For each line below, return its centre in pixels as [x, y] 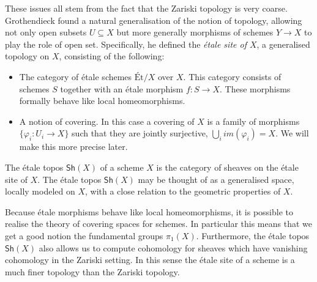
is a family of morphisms [253, 121]
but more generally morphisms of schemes [195, 32]
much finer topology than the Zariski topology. [92, 271]
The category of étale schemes [76, 76]
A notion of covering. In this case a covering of [107, 121]
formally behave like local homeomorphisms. [102, 101]
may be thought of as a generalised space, [216, 179]
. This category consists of [232, 76]
